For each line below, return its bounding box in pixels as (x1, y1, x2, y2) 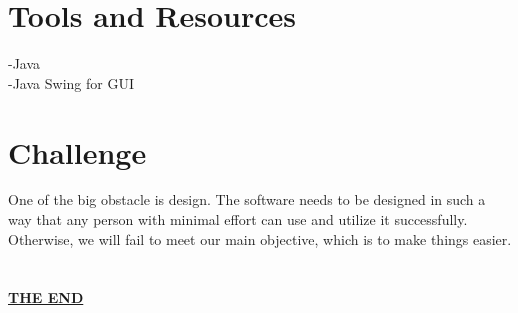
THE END (8, 287, 84, 308)
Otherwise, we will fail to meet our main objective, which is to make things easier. (8, 228, 512, 249)
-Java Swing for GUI (8, 72, 134, 93)
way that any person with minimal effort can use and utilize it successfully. (8, 209, 468, 230)
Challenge (8, 131, 147, 172)
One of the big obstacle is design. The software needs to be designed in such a (8, 189, 486, 210)
